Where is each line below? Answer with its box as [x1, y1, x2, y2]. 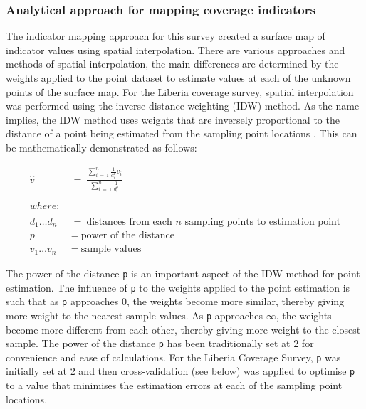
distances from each [86, 216, 172, 227]
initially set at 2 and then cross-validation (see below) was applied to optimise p [6, 363, 355, 378]
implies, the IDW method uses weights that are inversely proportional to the [6, 112, 340, 127]
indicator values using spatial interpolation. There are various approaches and [6, 42, 345, 57]
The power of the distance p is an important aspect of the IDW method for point [6, 265, 360, 280]
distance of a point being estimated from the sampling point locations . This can [6, 126, 357, 141]
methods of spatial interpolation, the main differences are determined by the [6, 56, 339, 71]
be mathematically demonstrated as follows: [6, 139, 197, 154]
